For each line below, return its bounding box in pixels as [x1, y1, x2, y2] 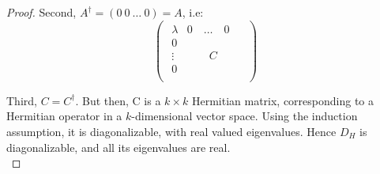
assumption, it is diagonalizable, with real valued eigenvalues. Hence [6, 123, 337, 140]
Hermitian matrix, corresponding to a [191, 92, 374, 108]
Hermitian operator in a [6, 108, 122, 124]
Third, [6, 92, 37, 108]
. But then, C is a [75, 92, 161, 108]
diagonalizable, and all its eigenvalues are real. [6, 138, 231, 155]
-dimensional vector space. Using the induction [131, 108, 358, 124]
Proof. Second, [6, 4, 77, 20]
